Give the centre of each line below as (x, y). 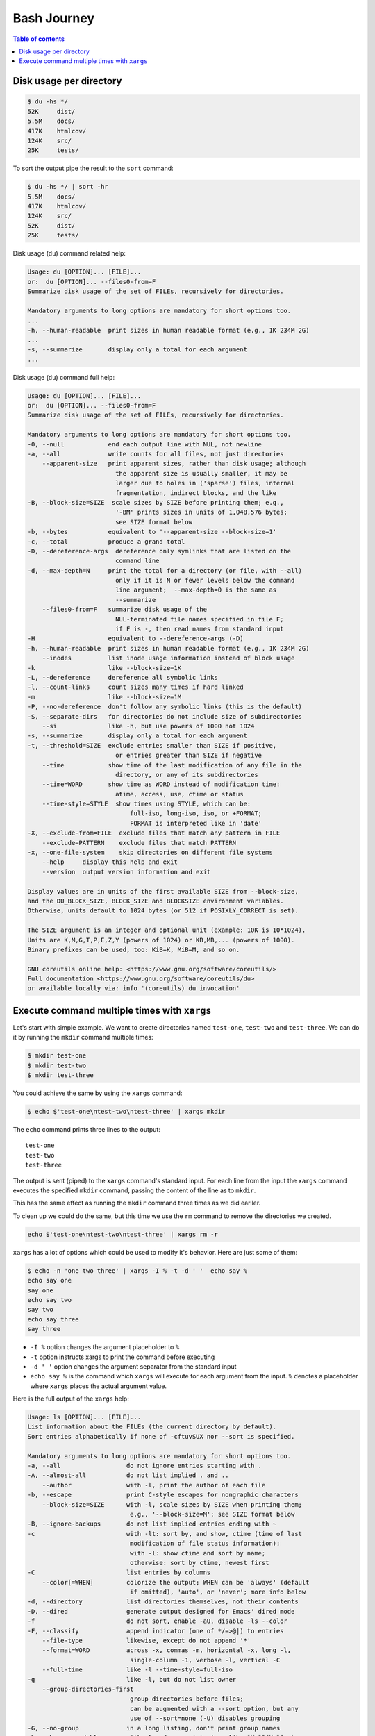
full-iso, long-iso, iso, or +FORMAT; (196, 813)
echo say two (50, 1300)
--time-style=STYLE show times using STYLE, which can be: (147, 804)
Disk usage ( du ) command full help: (64, 377)
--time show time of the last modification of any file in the (172, 765)
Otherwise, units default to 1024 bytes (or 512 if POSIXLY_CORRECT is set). (163, 911)
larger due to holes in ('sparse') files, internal (205, 483)
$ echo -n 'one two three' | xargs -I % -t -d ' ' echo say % (137, 1270)
